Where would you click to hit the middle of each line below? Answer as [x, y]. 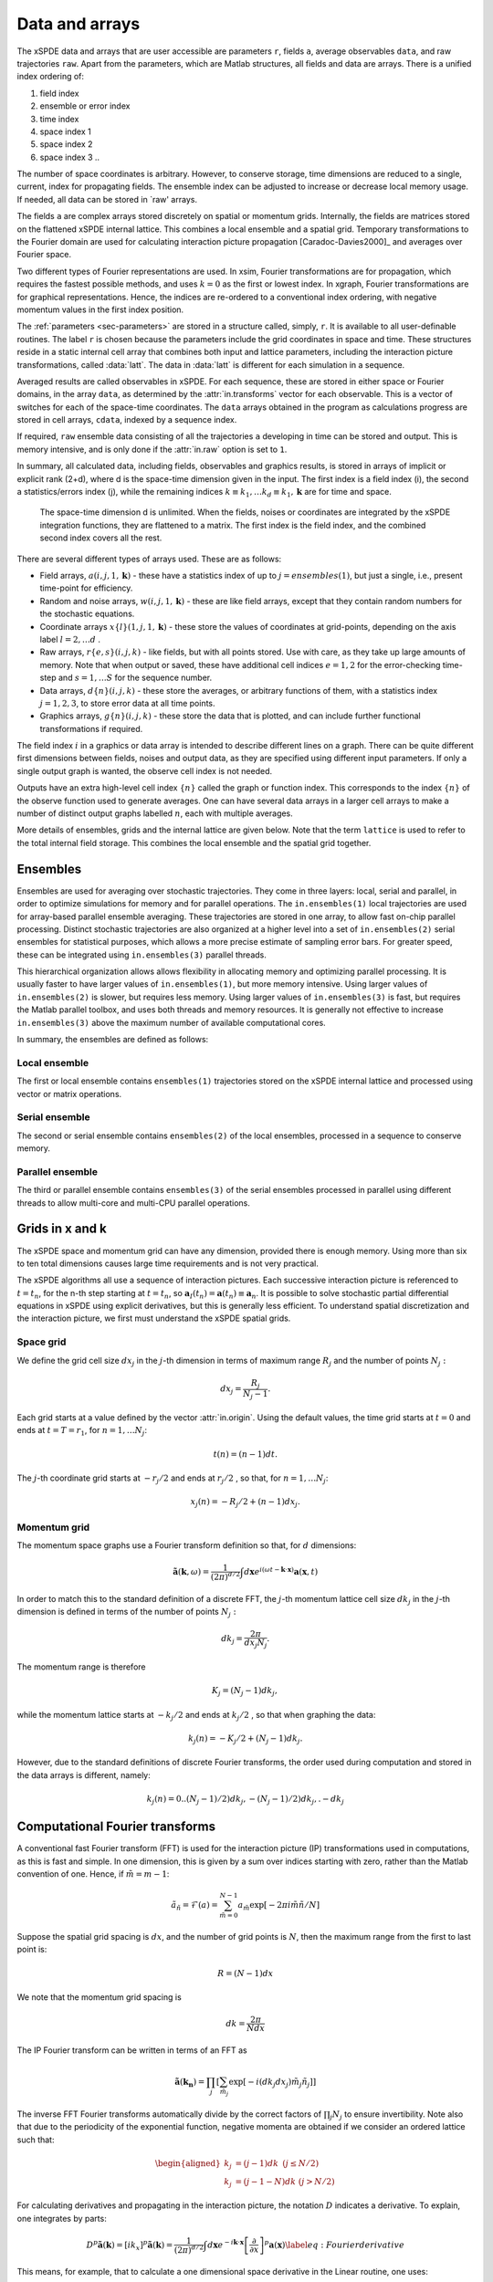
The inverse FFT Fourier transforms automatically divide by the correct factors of [169, 2114]
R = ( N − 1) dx [246, 1973]
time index [59, 119]
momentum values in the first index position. [100, 309]
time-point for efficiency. [86, 588]
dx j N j [256, 1644]
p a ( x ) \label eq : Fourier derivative [335, 2244]
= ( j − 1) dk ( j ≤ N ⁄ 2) [277, 2163]
